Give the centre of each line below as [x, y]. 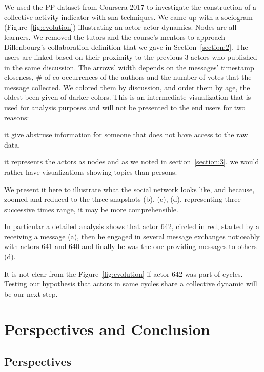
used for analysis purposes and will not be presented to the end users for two [125, 107]
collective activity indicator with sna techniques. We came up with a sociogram [128, 17]
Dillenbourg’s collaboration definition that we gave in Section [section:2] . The [126, 47]
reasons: [17, 117]
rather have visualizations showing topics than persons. [91, 171]
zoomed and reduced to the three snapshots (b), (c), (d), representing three [123, 199]
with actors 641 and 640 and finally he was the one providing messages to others [130, 246]
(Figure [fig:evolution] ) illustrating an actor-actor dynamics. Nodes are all [120, 27]
